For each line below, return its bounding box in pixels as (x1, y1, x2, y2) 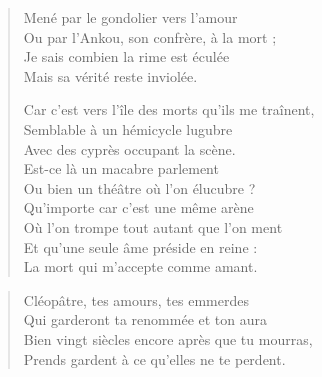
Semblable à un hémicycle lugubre (23, 118, 233, 139)
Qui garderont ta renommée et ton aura (23, 309, 268, 330)
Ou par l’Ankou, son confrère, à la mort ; (23, 26, 277, 47)
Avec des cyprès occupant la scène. (23, 138, 236, 159)
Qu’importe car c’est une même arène (23, 197, 254, 218)
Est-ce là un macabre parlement (23, 158, 219, 179)
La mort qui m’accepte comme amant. (23, 256, 258, 277)
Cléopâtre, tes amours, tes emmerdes (23, 289, 249, 310)
